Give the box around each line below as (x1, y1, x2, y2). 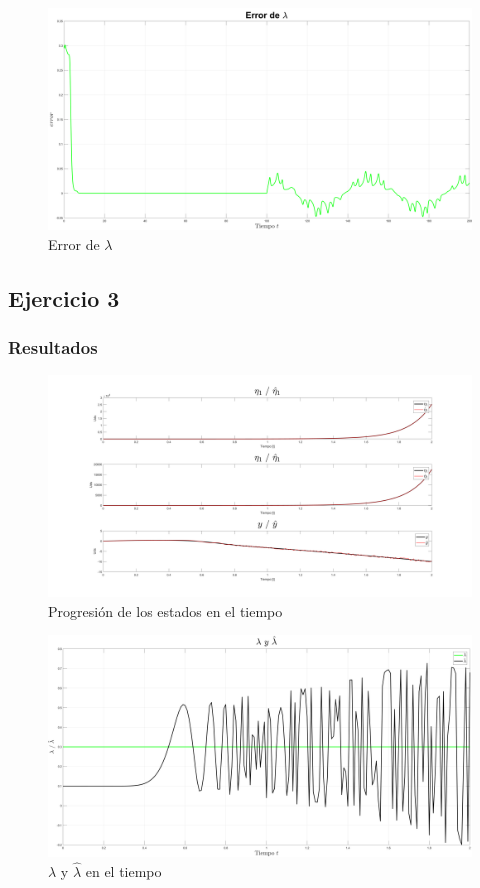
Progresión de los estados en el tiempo (48, 600, 283, 621)
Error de (48, 233, 100, 254)
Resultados (8, 334, 98, 359)
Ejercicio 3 (8, 282, 120, 313)
